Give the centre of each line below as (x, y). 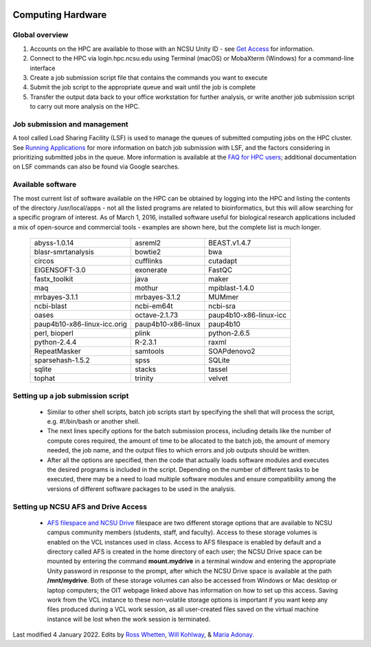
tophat (44, 378)
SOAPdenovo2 (232, 351)
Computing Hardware (60, 15)
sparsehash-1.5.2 (62, 360)
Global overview (41, 35)
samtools (150, 351)
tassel (218, 369)
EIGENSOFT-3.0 (60, 270)
